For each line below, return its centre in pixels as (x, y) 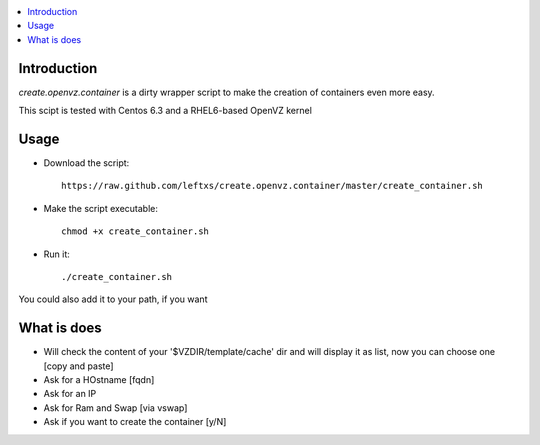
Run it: (56, 254)
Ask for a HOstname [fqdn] (99, 380)
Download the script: (86, 162)
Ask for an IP (70, 394)
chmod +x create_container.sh (135, 231)
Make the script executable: (101, 208)
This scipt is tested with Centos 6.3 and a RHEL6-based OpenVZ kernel (165, 111)
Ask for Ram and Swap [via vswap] (115, 407)
